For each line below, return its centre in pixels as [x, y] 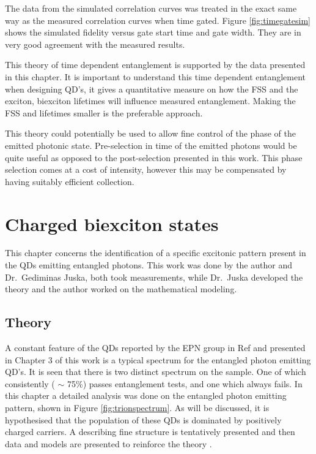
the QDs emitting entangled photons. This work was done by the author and [149, 265]
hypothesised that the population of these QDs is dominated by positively [143, 419]
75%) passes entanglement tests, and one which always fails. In [185, 383]
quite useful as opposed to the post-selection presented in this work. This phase [154, 157]
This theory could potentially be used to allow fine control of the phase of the [150, 133]
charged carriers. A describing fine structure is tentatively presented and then [150, 432]
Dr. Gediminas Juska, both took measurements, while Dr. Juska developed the [154, 277]
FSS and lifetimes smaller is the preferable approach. [104, 112]
